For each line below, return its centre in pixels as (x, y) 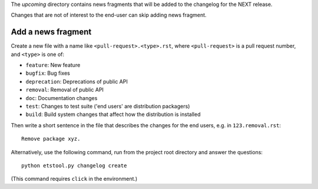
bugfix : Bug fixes (48, 73)
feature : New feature (53, 65)
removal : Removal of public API (65, 90)
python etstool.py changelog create (74, 165)
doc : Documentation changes (62, 98)
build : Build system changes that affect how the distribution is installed (113, 114)
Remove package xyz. (51, 139)
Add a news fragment (51, 32)
